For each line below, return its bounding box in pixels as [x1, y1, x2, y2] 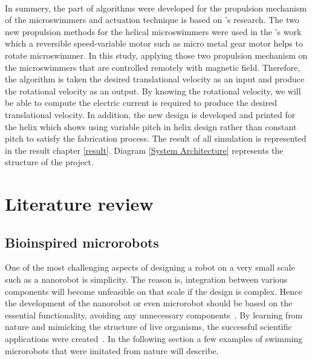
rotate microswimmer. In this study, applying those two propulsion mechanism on [5, 48, 308, 61]
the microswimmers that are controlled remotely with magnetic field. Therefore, [5, 61, 301, 73]
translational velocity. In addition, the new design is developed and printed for [5, 108, 296, 120]
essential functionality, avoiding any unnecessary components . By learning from [5, 308, 303, 321]
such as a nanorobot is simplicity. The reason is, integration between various [5, 273, 288, 286]
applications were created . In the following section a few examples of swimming [5, 332, 303, 345]
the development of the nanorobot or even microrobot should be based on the [5, 297, 293, 309]
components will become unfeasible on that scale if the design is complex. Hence [5, 285, 302, 297]
